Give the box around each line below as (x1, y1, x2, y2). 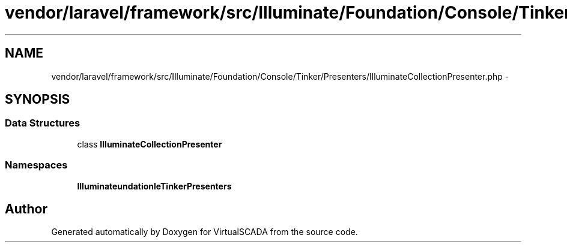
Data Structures (5, 117, 80, 129)
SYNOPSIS (5, 92, 70, 107)
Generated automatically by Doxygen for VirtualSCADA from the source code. (51, 227, 358, 237)
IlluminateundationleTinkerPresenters (77, 180, 232, 191)
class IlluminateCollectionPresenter (77, 138, 222, 149)
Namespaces (5, 159, 68, 171)
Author (5, 201, 47, 216)
